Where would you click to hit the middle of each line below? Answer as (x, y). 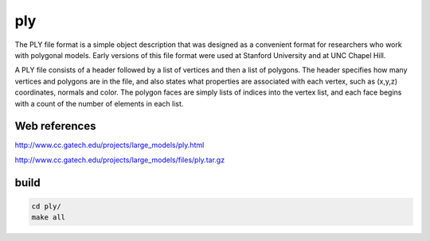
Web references (55, 126)
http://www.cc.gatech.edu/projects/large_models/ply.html (109, 145)
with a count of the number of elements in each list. (99, 103)
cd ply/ (46, 206)
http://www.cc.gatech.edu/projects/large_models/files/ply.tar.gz (120, 160)
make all (49, 218)
